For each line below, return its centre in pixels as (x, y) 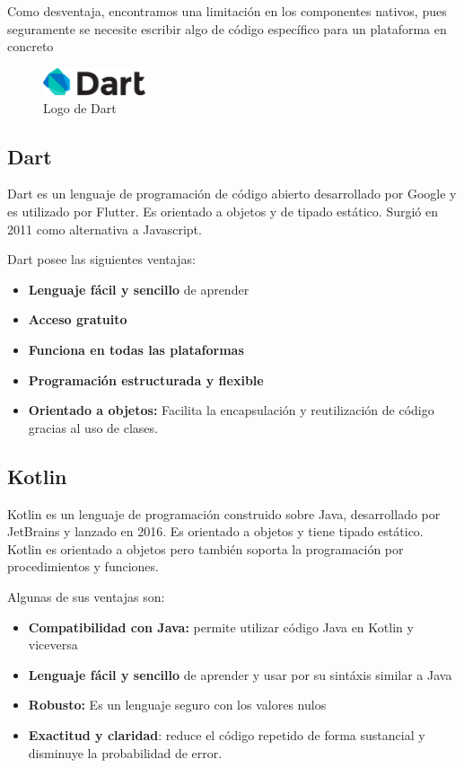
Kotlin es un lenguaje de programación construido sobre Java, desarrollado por (224, 513)
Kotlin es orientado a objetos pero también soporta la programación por (206, 548)
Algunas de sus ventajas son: (86, 596)
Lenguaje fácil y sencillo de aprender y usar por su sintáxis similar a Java (240, 674)
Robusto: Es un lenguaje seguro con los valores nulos (177, 705)
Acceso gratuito (78, 319)
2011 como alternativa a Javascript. (105, 229)
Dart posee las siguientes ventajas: (101, 259)
